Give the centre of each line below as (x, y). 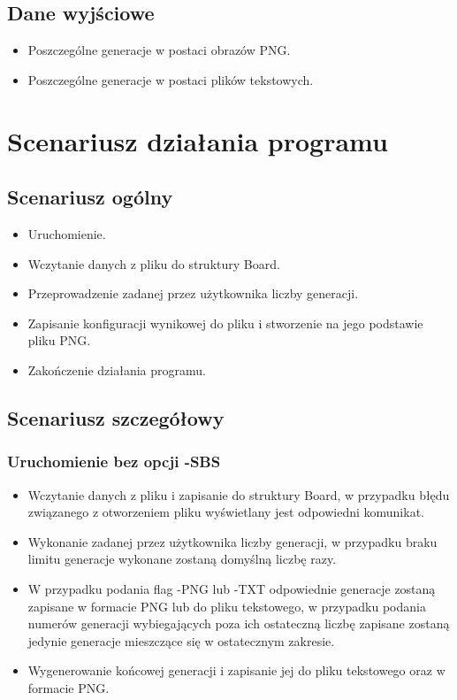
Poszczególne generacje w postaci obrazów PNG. (159, 50)
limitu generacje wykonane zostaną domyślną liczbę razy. (182, 559)
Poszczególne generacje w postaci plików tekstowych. (171, 79)
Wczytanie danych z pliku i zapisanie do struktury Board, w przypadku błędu (239, 494)
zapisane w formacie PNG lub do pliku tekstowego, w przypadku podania (227, 606)
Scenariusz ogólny (90, 197)
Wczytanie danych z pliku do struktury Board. (154, 263)
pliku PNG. (59, 340)
